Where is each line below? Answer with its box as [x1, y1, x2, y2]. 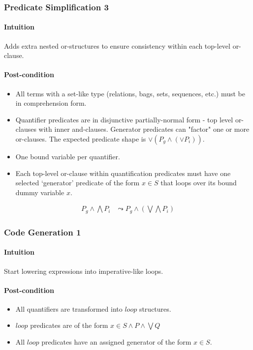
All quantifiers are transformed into [15, 303, 123, 314]
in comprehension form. [15, 98, 87, 108]
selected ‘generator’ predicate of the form [15, 177, 140, 188]
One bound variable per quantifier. [15, 151, 120, 161]
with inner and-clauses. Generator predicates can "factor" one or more [38, 124, 250, 134]
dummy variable [15, 187, 64, 197]
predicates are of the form [30, 320, 108, 330]
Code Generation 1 [4, 226, 81, 238]
